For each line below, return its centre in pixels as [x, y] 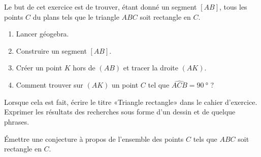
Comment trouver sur [50, 85]
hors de [84, 68]
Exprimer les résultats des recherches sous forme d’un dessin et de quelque [120, 112]
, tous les [233, 7]
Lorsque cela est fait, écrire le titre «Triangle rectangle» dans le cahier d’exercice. [131, 102]
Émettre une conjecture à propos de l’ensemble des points [94, 139]
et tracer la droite [151, 68]
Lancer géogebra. [42, 34]
